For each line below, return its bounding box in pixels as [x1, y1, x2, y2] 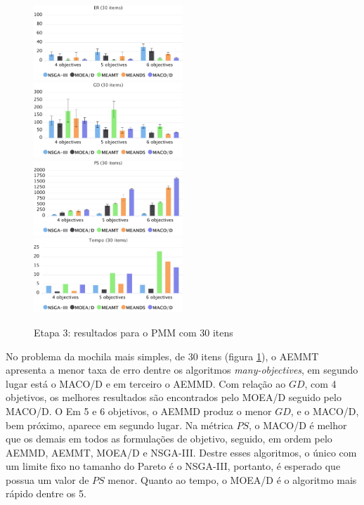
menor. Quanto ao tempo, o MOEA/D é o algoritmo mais [108, 472, 357, 487]
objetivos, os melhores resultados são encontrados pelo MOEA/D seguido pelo [6, 390, 342, 405]
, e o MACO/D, [290, 403, 359, 418]
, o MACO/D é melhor [249, 417, 347, 432]
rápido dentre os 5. [6, 486, 86, 501]
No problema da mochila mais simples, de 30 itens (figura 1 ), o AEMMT [6, 348, 319, 363]
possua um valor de [6, 472, 89, 487]
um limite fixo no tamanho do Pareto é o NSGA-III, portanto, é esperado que [6, 459, 341, 473]
